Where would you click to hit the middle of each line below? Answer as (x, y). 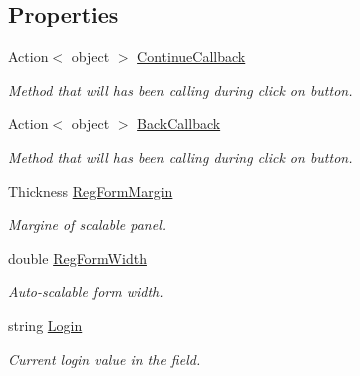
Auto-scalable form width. (86, 291)
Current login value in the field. (104, 358)
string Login (45, 324)
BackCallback (179, 123)
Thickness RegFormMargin (90, 190)
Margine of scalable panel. (87, 224)
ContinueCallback (191, 56)
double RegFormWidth (77, 257)
